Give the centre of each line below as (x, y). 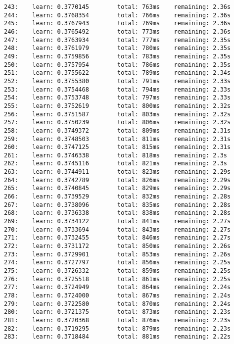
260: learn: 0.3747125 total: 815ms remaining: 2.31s (117, 147)
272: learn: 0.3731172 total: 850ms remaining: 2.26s (117, 246)
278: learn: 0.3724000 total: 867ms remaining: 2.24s (117, 295)
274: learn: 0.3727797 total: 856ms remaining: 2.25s (117, 263)
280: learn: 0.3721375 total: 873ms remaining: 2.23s (117, 312)
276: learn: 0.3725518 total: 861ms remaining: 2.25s (117, 279)
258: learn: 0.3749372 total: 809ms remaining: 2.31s (117, 130)
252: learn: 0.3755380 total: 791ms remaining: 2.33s (117, 81)
